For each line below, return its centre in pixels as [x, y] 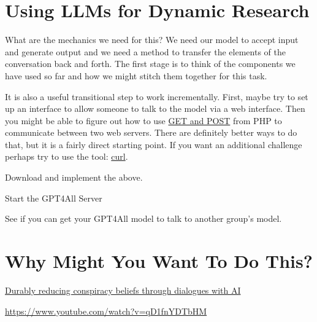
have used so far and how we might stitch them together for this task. [136, 75]
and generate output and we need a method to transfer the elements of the [145, 51]
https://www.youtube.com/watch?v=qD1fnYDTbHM [106, 311]
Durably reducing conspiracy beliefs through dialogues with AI [123, 290]
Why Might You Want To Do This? [159, 261]
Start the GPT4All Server [54, 198]
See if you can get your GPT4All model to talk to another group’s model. [143, 218]
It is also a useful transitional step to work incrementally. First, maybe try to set [157, 96]
